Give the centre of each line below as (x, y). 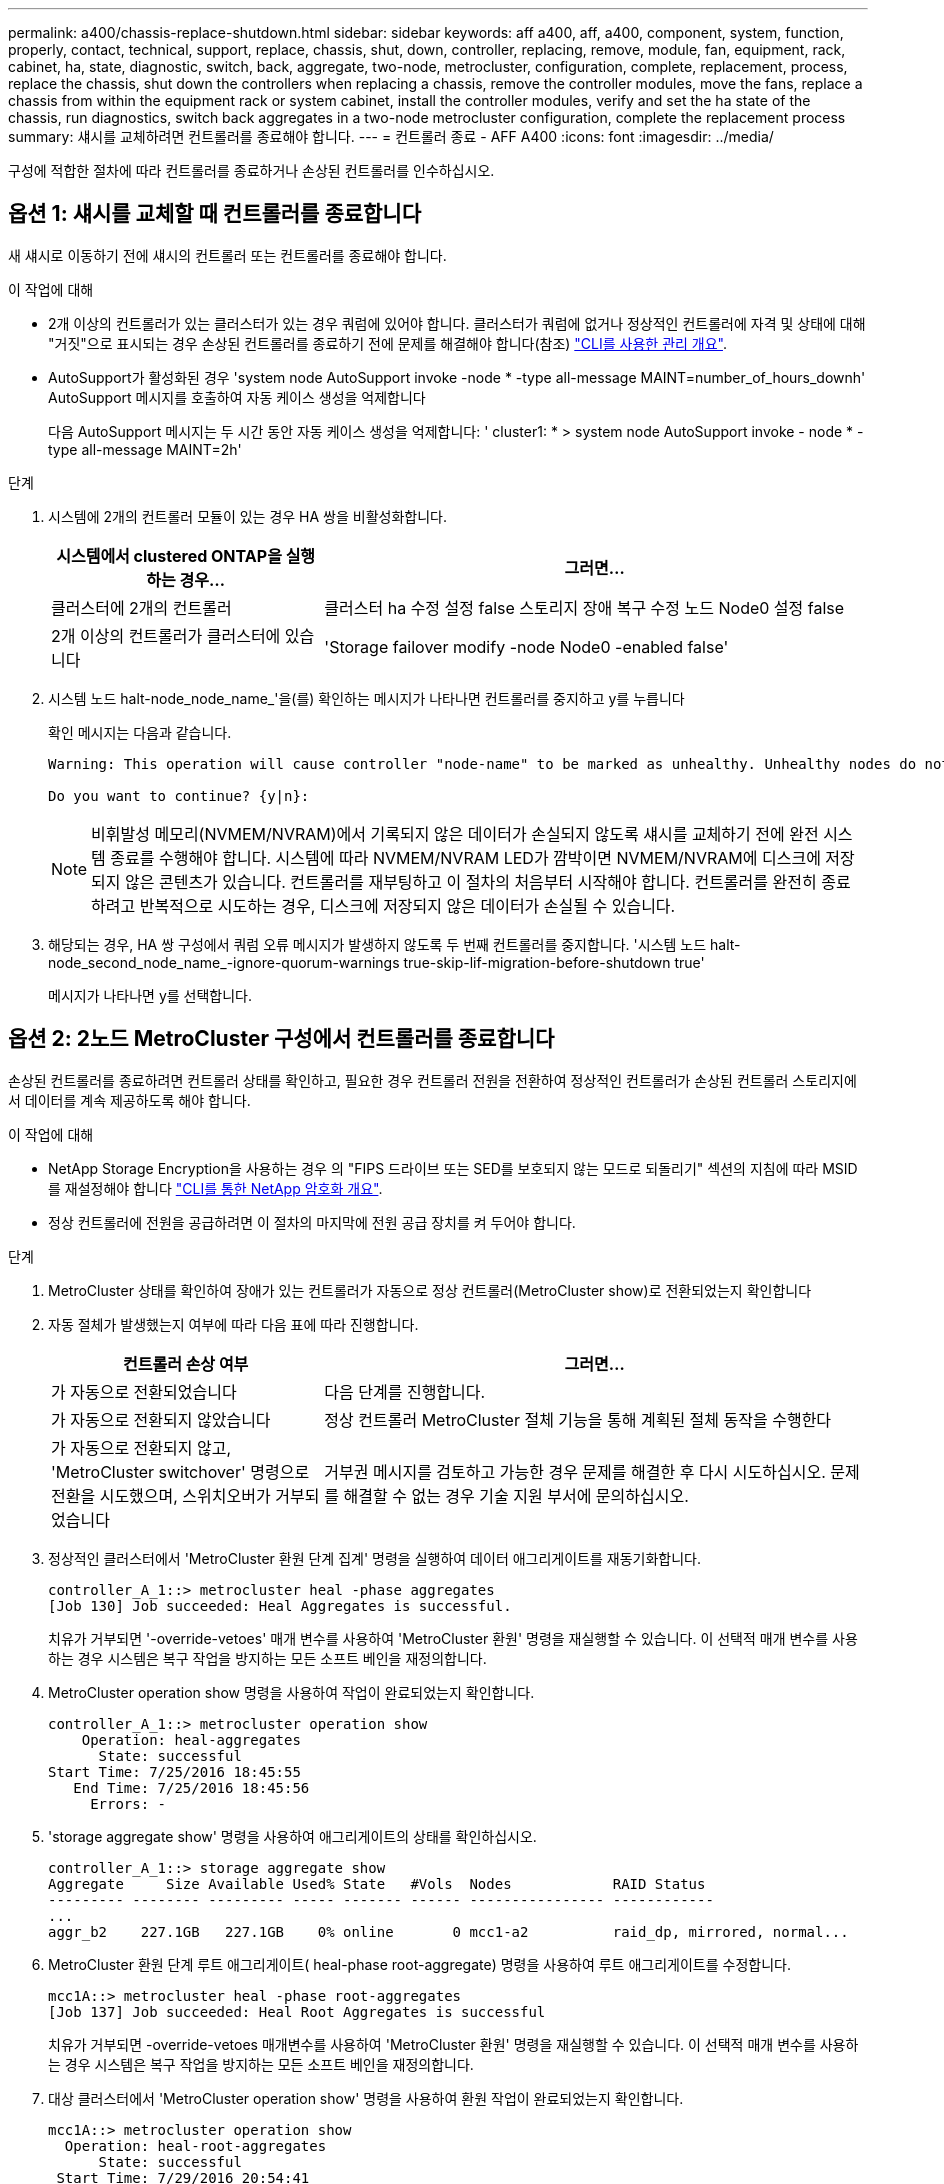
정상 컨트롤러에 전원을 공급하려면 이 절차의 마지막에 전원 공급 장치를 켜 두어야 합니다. (312, 1222)
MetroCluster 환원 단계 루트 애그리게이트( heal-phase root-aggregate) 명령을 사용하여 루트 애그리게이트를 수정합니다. (419, 1964)
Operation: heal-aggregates (191, 1739)
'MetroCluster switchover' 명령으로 (180, 1471)
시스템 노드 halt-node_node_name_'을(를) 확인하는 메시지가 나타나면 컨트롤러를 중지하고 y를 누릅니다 (366, 698)
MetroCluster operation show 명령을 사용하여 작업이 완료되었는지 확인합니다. (291, 1692)
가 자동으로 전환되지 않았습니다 (161, 1419)
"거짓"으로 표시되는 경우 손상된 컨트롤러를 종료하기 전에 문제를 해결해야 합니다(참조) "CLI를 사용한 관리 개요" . (388, 343)
